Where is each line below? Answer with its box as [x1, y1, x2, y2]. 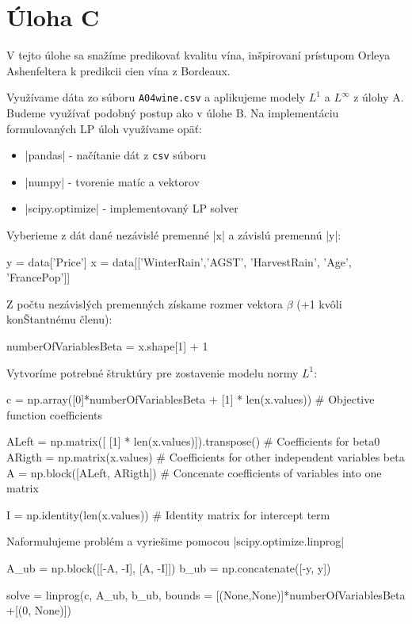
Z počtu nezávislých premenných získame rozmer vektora [6, 295, 284, 312]
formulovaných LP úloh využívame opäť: [6, 120, 203, 136]
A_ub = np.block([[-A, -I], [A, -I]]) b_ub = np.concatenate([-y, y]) [6, 559, 331, 576]
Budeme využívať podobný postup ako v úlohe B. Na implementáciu [6, 104, 339, 121]
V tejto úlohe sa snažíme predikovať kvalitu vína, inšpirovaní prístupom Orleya [6, 47, 391, 63]
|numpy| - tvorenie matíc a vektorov [25, 173, 200, 189]
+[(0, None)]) [6, 602, 72, 618]
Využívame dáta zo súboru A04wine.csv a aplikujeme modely [6, 89, 306, 105]
